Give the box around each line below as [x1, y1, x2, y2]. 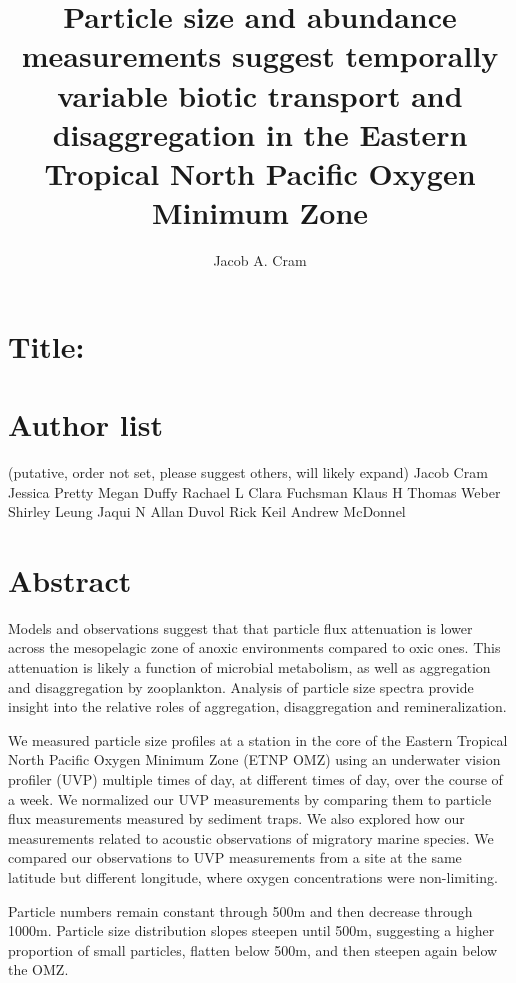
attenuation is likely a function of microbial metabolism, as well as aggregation [8, 657, 491, 678]
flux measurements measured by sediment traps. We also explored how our [8, 808, 465, 829]
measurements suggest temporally [21, 35, 499, 76]
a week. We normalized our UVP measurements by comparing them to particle [8, 788, 492, 809]
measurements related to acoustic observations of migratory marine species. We [8, 827, 494, 848]
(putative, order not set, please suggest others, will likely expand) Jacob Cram [8, 461, 488, 482]
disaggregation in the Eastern [52, 113, 468, 154]
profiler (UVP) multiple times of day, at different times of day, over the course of [8, 769, 503, 790]
